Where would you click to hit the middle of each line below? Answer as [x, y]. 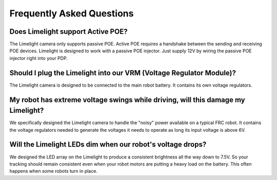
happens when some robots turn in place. [53, 171]
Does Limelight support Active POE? [68, 32]
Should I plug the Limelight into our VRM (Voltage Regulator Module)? [123, 73]
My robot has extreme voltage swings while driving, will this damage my [127, 100]
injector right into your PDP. [38, 58]
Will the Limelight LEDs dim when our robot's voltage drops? [108, 144]
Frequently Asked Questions [72, 13]
